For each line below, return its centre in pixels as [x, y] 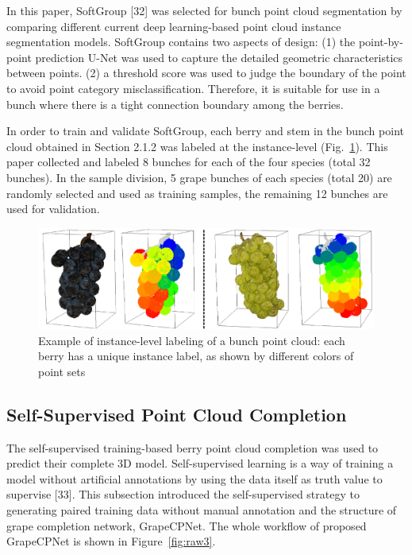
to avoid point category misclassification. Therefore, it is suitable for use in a [193, 88]
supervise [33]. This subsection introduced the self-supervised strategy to [183, 494]
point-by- [381, 42]
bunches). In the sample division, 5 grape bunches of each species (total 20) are [199, 177]
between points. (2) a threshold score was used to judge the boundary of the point [206, 73]
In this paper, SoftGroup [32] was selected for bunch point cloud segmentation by [204, 10]
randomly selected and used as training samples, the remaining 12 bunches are [197, 193]
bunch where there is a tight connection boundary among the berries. [175, 104]
